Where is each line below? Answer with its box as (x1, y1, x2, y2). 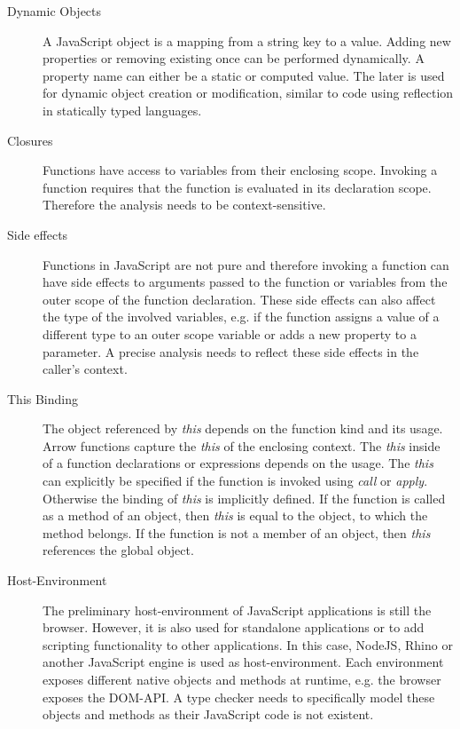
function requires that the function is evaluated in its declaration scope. (43, 178, 432, 196)
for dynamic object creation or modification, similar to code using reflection (43, 83, 454, 102)
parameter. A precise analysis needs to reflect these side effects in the (43, 342, 419, 361)
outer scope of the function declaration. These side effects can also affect (43, 289, 436, 308)
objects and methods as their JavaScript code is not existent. (43, 705, 374, 724)
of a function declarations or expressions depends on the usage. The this (43, 454, 433, 472)
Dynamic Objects (7, 2, 102, 20)
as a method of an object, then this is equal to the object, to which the (43, 506, 428, 525)
